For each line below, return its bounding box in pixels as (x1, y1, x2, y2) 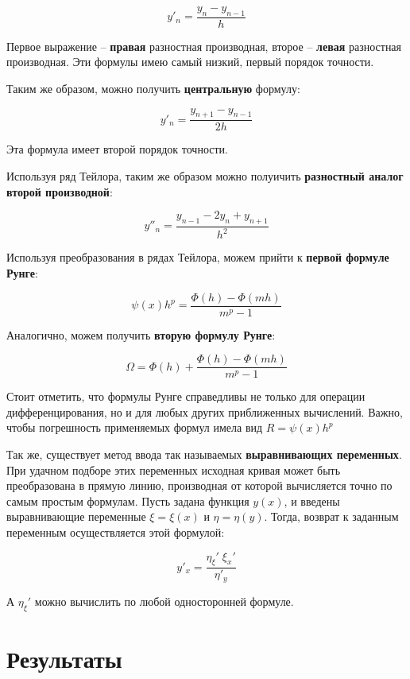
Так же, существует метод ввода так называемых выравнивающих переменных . (6, 446, 402, 463)
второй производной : (6, 183, 113, 200)
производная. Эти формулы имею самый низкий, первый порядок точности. (6, 53, 374, 70)
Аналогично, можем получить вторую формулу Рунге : (6, 326, 276, 343)
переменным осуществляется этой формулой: (6, 524, 225, 541)
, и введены (284, 492, 340, 509)
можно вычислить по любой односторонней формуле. (34, 592, 294, 609)
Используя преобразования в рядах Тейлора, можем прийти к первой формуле (6, 249, 389, 266)
